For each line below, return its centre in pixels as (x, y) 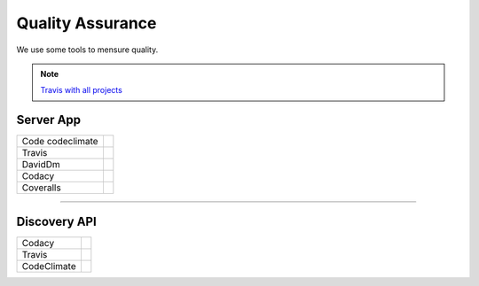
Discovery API (56, 221)
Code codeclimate (60, 142)
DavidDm (41, 165)
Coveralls (41, 188)
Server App (49, 120)
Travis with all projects (82, 90)
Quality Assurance (86, 23)
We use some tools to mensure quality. (87, 50)
